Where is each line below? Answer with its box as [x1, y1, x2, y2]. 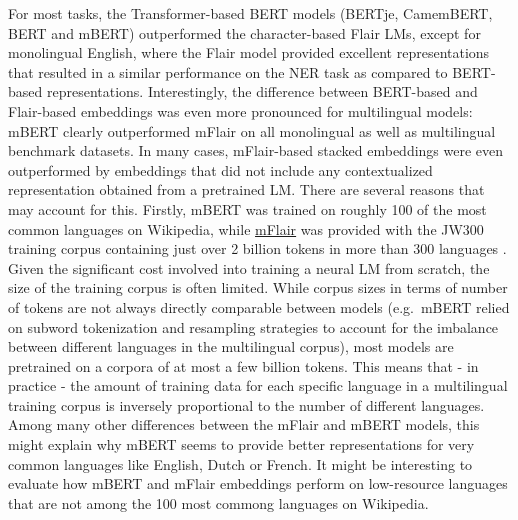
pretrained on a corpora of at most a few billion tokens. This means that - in [8, 355, 479, 376]
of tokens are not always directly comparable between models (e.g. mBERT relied [8, 296, 510, 317]
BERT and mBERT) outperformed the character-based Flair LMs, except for [8, 22, 481, 43]
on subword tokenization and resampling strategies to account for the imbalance [8, 316, 499, 337]
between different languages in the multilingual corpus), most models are [8, 336, 454, 357]
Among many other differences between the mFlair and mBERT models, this [8, 414, 480, 435]
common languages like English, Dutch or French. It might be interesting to [8, 453, 473, 474]
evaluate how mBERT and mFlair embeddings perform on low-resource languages [8, 473, 508, 494]
